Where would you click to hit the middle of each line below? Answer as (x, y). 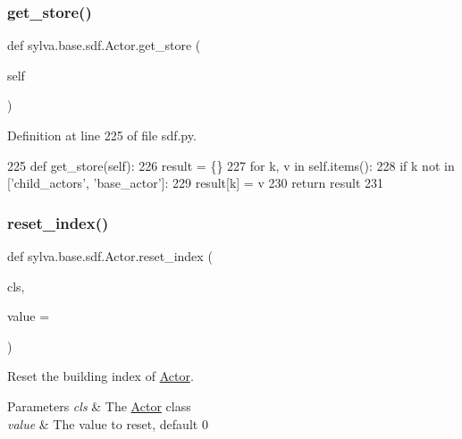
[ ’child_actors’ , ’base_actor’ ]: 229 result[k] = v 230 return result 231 (196, 183)
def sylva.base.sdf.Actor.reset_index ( (110, 256)
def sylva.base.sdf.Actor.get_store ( (104, 45)
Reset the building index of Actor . (101, 376)
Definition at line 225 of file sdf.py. (102, 135)
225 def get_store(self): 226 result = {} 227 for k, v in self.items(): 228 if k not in (231, 165)
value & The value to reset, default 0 (108, 423)
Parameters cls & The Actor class (99, 405)
